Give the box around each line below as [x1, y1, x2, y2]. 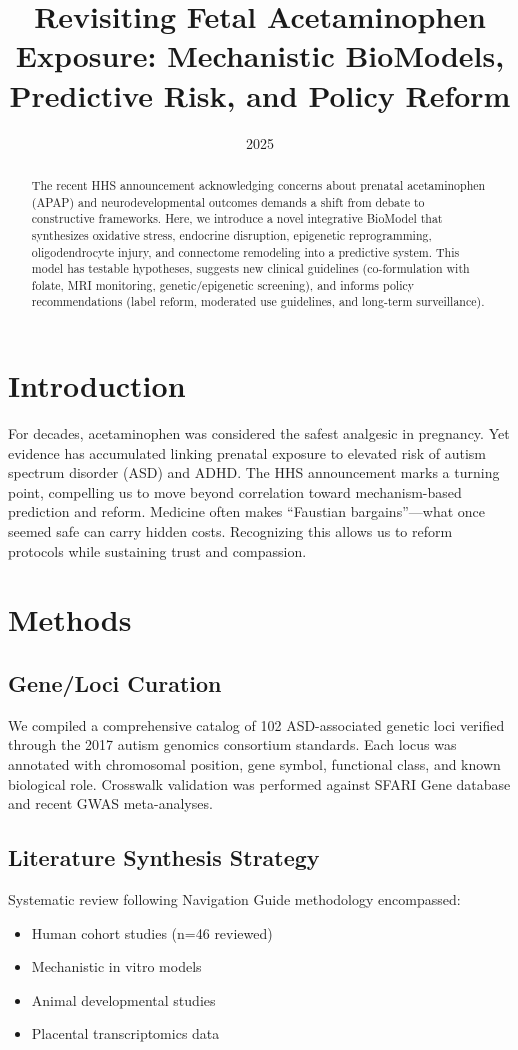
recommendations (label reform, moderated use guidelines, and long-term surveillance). [31, 293, 485, 310]
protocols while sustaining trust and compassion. [8, 540, 307, 561]
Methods [8, 599, 132, 640]
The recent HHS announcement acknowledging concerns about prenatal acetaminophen [31, 176, 486, 193]
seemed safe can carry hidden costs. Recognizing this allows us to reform [8, 521, 453, 542]
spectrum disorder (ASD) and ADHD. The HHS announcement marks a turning [8, 462, 500, 483]
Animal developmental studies [31, 989, 216, 1010]
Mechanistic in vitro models [31, 956, 202, 977]
